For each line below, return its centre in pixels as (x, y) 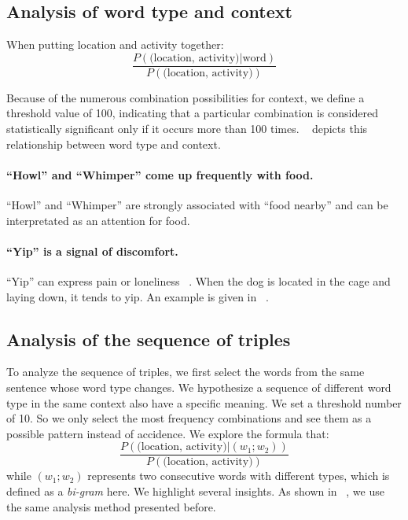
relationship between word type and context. (114, 144)
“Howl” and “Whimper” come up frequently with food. (160, 174)
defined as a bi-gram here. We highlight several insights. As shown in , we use (195, 491)
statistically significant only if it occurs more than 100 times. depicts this (187, 129)
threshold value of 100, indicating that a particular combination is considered (192, 113)
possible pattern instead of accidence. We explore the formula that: (168, 433)
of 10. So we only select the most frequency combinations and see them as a (189, 418)
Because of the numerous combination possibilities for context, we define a (186, 97)
